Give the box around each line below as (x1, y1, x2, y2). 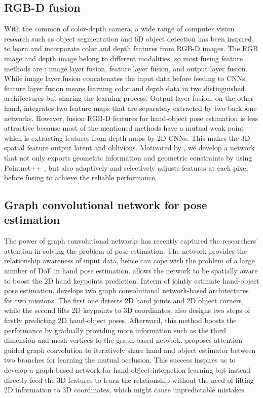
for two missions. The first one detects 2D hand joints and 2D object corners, (4, 295, 244, 305)
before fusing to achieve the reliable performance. (4, 172, 157, 183)
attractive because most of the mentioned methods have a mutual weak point (4, 123, 244, 133)
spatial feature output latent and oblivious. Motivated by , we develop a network (4, 142, 255, 153)
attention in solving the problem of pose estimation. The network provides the (4, 245, 247, 256)
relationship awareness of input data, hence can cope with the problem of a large (4, 255, 255, 266)
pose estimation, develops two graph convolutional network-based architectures (4, 285, 249, 296)
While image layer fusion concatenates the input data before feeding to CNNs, (4, 73, 247, 84)
